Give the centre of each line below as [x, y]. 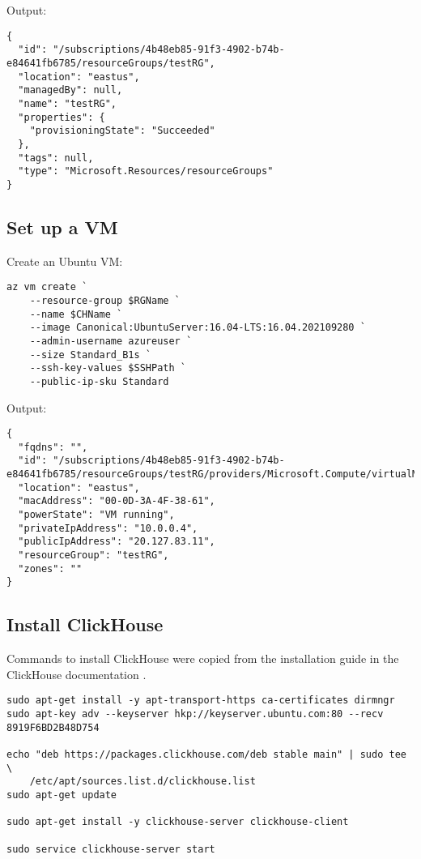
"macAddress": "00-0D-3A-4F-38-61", [117, 501]
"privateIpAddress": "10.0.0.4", [108, 528]
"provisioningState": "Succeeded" [122, 131]
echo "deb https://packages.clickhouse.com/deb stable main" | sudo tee [206, 754]
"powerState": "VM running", [96, 515]
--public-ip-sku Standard [99, 381]
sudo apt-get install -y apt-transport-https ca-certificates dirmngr [201, 701]
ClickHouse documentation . [77, 674]
